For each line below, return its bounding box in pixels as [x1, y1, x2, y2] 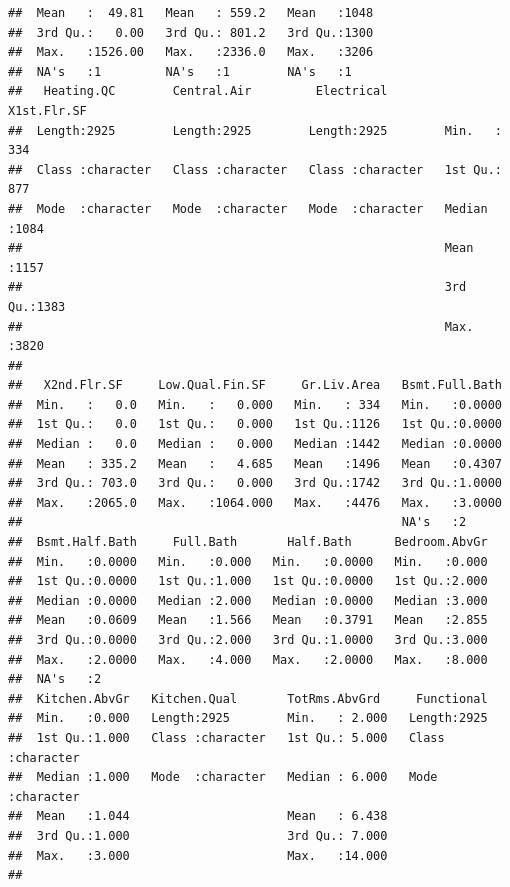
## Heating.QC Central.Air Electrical [8, 84, 388, 99]
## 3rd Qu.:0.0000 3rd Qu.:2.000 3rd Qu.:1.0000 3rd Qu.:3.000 [8, 633, 488, 647]
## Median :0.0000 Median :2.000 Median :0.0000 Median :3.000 [8, 593, 488, 608]
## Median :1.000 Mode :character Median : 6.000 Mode [8, 770, 438, 785]
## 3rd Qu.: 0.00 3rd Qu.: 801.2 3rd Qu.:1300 [8, 25, 374, 40]
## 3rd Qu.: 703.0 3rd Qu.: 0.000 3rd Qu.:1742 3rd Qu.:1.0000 [8, 476, 502, 491]
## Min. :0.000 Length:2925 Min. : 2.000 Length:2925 [8, 711, 488, 726]
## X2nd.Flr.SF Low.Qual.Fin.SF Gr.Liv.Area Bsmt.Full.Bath [8, 378, 502, 393]
